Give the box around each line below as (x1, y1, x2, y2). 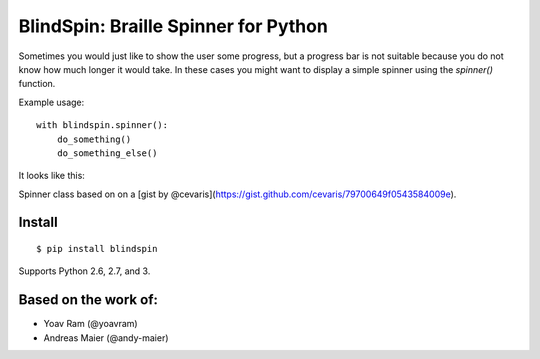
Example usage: (18, 96, 85, 108)
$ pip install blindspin (36, 243, 158, 255)
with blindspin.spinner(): (36, 120, 169, 131)
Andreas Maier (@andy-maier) (43, 331, 169, 344)
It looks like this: (18, 170, 85, 182)
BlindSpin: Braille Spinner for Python (18, 15, 329, 37)
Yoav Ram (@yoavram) (43, 318, 139, 330)
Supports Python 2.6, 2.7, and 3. (18, 265, 151, 277)
